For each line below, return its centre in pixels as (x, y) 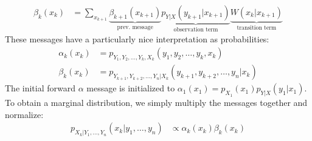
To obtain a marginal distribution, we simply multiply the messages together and (156, 103)
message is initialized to (131, 88)
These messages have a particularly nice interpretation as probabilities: (137, 39)
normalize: (24, 114)
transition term (257, 28)
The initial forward (40, 88)
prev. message (135, 27)
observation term (196, 29)
